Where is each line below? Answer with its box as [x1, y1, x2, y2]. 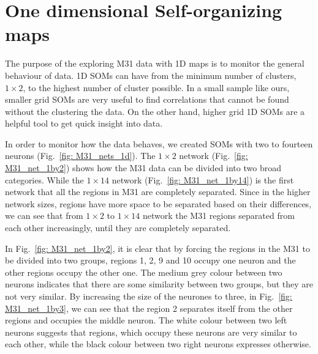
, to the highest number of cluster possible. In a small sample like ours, [23, 81, 290, 94]
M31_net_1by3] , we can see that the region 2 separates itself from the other [5, 301, 293, 314]
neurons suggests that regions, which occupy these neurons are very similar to [5, 325, 297, 338]
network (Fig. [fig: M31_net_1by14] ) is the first [112, 173, 294, 186]
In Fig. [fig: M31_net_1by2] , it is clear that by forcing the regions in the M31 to [5, 242, 310, 254]
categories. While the [5, 173, 84, 186]
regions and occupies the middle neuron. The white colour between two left [5, 314, 287, 326]
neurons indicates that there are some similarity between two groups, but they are [5, 278, 314, 290]
